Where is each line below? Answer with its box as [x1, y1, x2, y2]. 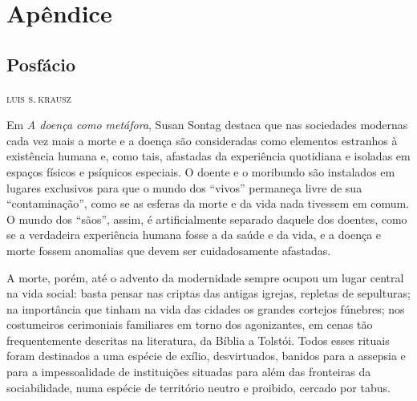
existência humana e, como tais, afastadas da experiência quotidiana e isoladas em [6, 148, 411, 164]
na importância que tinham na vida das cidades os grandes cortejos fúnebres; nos [6, 300, 405, 317]
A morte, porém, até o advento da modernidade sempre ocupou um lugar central [6, 269, 404, 286]
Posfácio [6, 51, 76, 76]
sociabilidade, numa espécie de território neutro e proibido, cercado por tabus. [6, 379, 391, 395]
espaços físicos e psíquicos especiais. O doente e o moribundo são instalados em [6, 163, 395, 180]
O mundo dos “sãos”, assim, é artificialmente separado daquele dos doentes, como [6, 210, 407, 227]
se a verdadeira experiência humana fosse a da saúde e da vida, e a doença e [6, 226, 382, 243]
